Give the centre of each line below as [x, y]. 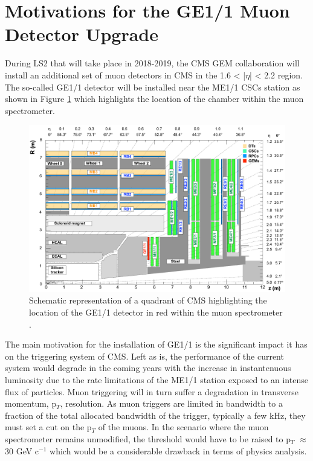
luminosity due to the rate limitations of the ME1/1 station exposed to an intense [156, 380]
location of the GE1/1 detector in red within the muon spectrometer [156, 312]
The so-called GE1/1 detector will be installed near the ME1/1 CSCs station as [153, 87]
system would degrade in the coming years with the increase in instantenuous [148, 368]
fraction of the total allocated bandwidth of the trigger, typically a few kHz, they [155, 415]
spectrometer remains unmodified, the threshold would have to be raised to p [148, 439]
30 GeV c [22, 450]
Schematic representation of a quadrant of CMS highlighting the [148, 300]
